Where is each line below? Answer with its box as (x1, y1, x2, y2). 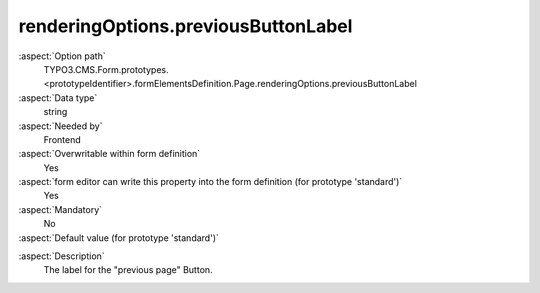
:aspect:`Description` (18, 250, 105, 262)
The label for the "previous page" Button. (43, 264, 214, 276)
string (43, 106, 68, 118)
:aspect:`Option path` (18, 50, 106, 62)
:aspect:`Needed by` (18, 120, 103, 132)
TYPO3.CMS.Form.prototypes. (43, 63, 169, 75)
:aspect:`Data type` (18, 91, 98, 104)
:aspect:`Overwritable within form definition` (18, 148, 201, 160)
